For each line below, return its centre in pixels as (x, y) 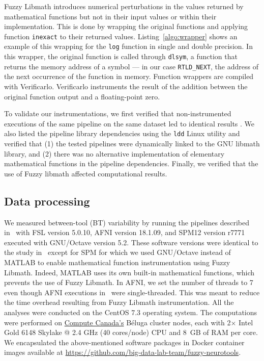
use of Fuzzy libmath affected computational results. (86, 173)
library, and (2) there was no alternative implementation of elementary (114, 153)
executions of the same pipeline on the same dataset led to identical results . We (129, 123)
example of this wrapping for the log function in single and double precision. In (128, 46)
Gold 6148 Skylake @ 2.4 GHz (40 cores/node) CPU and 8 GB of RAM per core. (131, 332)
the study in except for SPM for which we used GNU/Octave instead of (118, 252)
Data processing (47, 201)
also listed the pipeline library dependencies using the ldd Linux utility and (122, 133)
